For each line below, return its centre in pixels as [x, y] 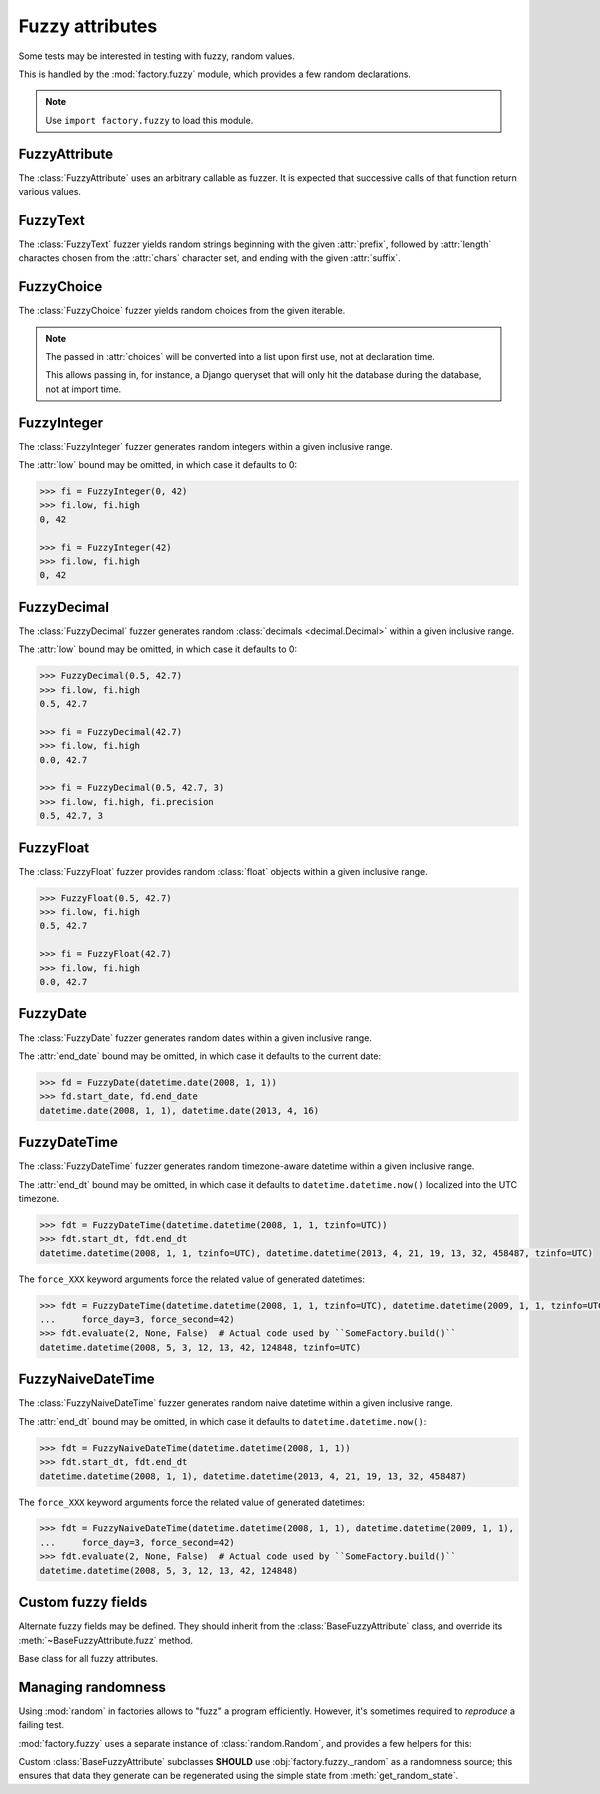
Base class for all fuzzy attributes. [88, 1658]
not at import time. [83, 389]
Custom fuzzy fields [83, 1602]
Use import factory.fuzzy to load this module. [149, 120]
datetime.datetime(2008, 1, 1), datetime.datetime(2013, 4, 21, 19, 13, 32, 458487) [253, 1476]
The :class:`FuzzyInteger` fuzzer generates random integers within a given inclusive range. [206, 446]
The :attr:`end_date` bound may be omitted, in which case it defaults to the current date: [200, 1056]
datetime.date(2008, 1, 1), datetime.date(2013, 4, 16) [179, 1110]
